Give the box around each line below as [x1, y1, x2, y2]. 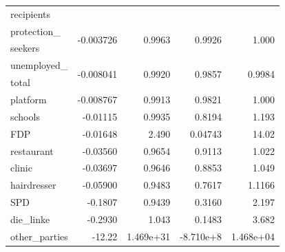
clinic [10, 160, 32, 175]
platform [10, 92, 47, 106]
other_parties [10, 229, 68, 243]
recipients [10, 6, 51, 21]
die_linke [10, 211, 50, 226]
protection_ [10, 23, 61, 38]
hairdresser [10, 178, 56, 192]
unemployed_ [10, 58, 68, 72]
